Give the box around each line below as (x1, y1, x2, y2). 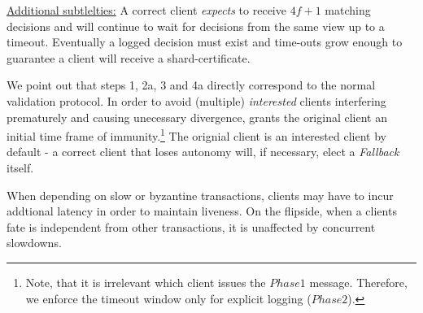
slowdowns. (7, 234, 62, 251)
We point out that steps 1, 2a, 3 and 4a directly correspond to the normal (7, 76, 376, 93)
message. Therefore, (309, 273, 408, 290)
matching (325, 2, 371, 18)
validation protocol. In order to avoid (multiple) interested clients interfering (7, 92, 386, 109)
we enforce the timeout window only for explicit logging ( (25, 289, 312, 306)
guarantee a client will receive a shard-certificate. (7, 49, 251, 66)
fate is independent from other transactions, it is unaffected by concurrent (7, 218, 376, 235)
